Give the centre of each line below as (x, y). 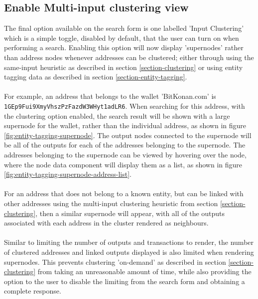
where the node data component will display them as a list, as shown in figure (123, 164)
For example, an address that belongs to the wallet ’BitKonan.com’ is (110, 96)
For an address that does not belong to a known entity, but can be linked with (124, 193)
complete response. (33, 291)
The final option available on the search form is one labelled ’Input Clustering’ (124, 28)
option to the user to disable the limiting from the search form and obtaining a (125, 281)
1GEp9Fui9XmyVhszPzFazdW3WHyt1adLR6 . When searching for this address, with (125, 106)
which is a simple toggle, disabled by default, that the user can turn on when (122, 37)
